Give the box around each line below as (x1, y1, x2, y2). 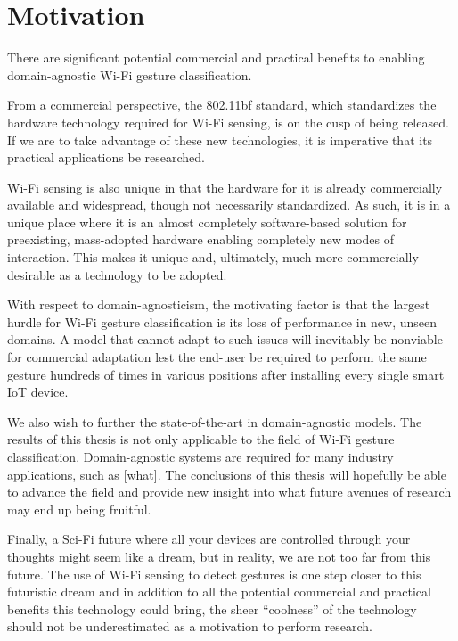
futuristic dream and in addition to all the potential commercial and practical (7, 582, 431, 601)
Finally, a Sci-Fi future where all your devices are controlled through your (7, 530, 411, 548)
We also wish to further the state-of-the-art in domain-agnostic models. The (7, 412, 422, 431)
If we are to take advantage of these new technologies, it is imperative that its (7, 130, 433, 149)
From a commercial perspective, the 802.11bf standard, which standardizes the (7, 95, 437, 114)
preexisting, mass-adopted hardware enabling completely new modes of (7, 230, 395, 249)
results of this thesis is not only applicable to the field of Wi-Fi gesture (7, 430, 395, 448)
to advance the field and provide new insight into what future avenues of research (7, 482, 452, 501)
